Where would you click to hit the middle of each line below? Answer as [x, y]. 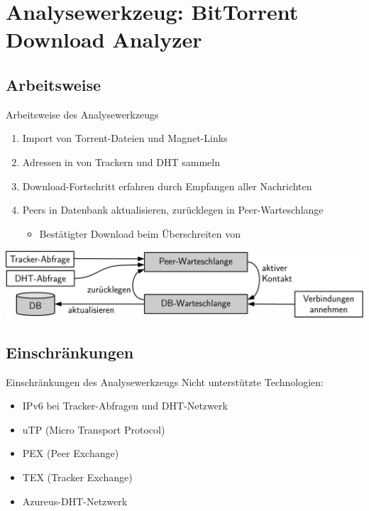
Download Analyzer [104, 39]
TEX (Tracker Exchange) [77, 477]
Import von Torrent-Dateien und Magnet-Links [125, 138]
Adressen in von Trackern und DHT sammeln [121, 161]
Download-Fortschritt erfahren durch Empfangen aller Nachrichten [167, 186]
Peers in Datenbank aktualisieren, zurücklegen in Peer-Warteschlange [173, 210]
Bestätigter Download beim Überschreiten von [140, 233]
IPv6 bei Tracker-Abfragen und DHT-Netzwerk [125, 406]
